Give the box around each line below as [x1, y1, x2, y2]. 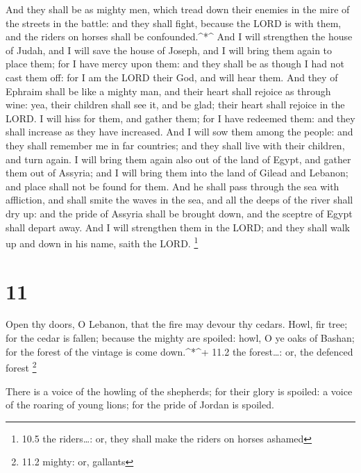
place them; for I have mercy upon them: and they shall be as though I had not [6, 56, 344, 71]
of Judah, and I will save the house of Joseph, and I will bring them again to [6, 42, 333, 57]
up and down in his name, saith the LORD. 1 [6, 234, 199, 250]
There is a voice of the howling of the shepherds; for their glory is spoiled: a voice [6, 383, 353, 398]
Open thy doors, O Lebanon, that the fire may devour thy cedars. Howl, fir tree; [6, 317, 348, 331]
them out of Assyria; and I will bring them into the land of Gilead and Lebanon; [6, 165, 349, 180]
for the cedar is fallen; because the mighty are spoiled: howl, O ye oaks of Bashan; [6, 331, 355, 345]
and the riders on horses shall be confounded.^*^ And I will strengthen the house [6, 29, 353, 44]
